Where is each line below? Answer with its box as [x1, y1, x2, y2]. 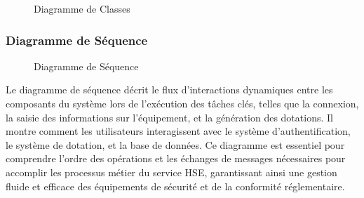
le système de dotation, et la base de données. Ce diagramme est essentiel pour [6, 137, 345, 152]
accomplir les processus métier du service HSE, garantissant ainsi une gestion [6, 164, 337, 179]
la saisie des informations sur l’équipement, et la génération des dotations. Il [6, 110, 333, 124]
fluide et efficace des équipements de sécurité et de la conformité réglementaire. [6, 178, 345, 193]
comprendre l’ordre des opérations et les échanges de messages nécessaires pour [6, 151, 346, 166]
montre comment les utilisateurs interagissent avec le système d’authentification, [6, 124, 351, 138]
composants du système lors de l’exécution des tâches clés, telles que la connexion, [6, 96, 359, 110]
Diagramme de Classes [34, 1, 130, 15]
